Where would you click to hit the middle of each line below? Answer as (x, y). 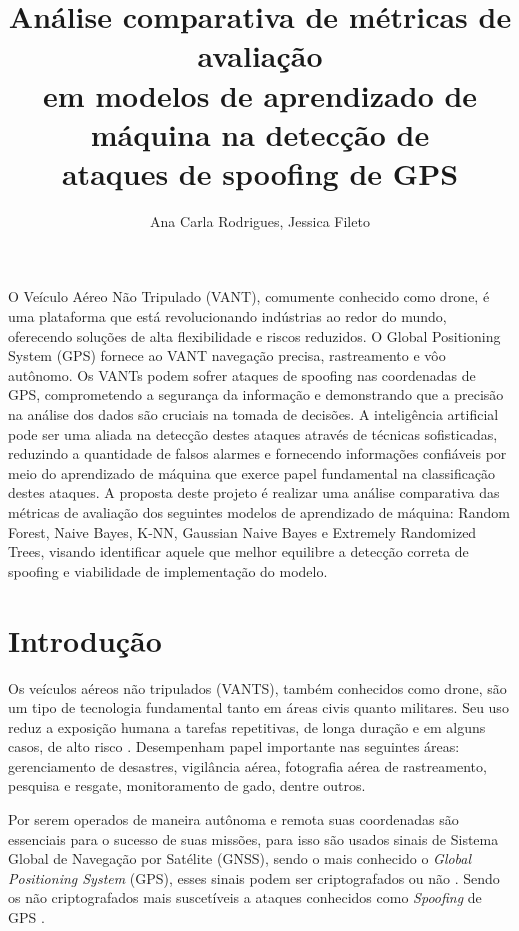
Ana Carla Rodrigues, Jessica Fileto (260, 220)
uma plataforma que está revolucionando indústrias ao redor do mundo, (227, 316)
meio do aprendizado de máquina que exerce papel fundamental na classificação (252, 472)
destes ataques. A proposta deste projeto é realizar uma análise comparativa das (254, 492)
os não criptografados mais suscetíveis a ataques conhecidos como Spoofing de (245, 897)
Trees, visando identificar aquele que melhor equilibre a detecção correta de (238, 551)
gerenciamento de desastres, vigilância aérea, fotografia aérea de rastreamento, (247, 765)
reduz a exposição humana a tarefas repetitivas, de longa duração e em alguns (247, 726)
